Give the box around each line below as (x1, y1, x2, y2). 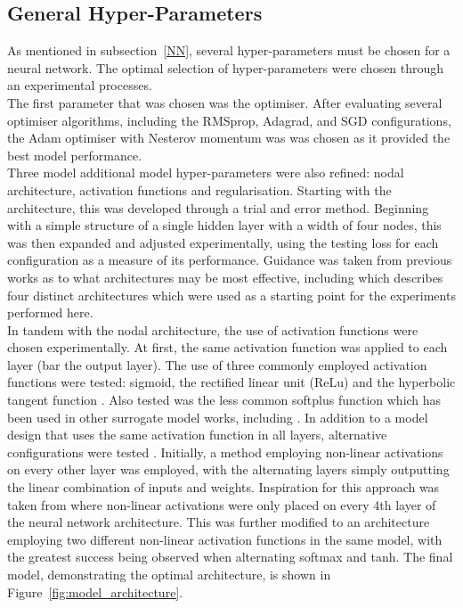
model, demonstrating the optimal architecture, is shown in (7, 565, 331, 584)
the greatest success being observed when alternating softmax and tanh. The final (7, 547, 453, 566)
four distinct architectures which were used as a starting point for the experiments (7, 285, 456, 304)
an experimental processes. (7, 76, 152, 94)
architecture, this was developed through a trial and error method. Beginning (7, 198, 429, 217)
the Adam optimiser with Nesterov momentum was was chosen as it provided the (7, 128, 451, 147)
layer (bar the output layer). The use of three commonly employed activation (7, 355, 427, 374)
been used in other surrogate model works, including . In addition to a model (7, 407, 428, 426)
